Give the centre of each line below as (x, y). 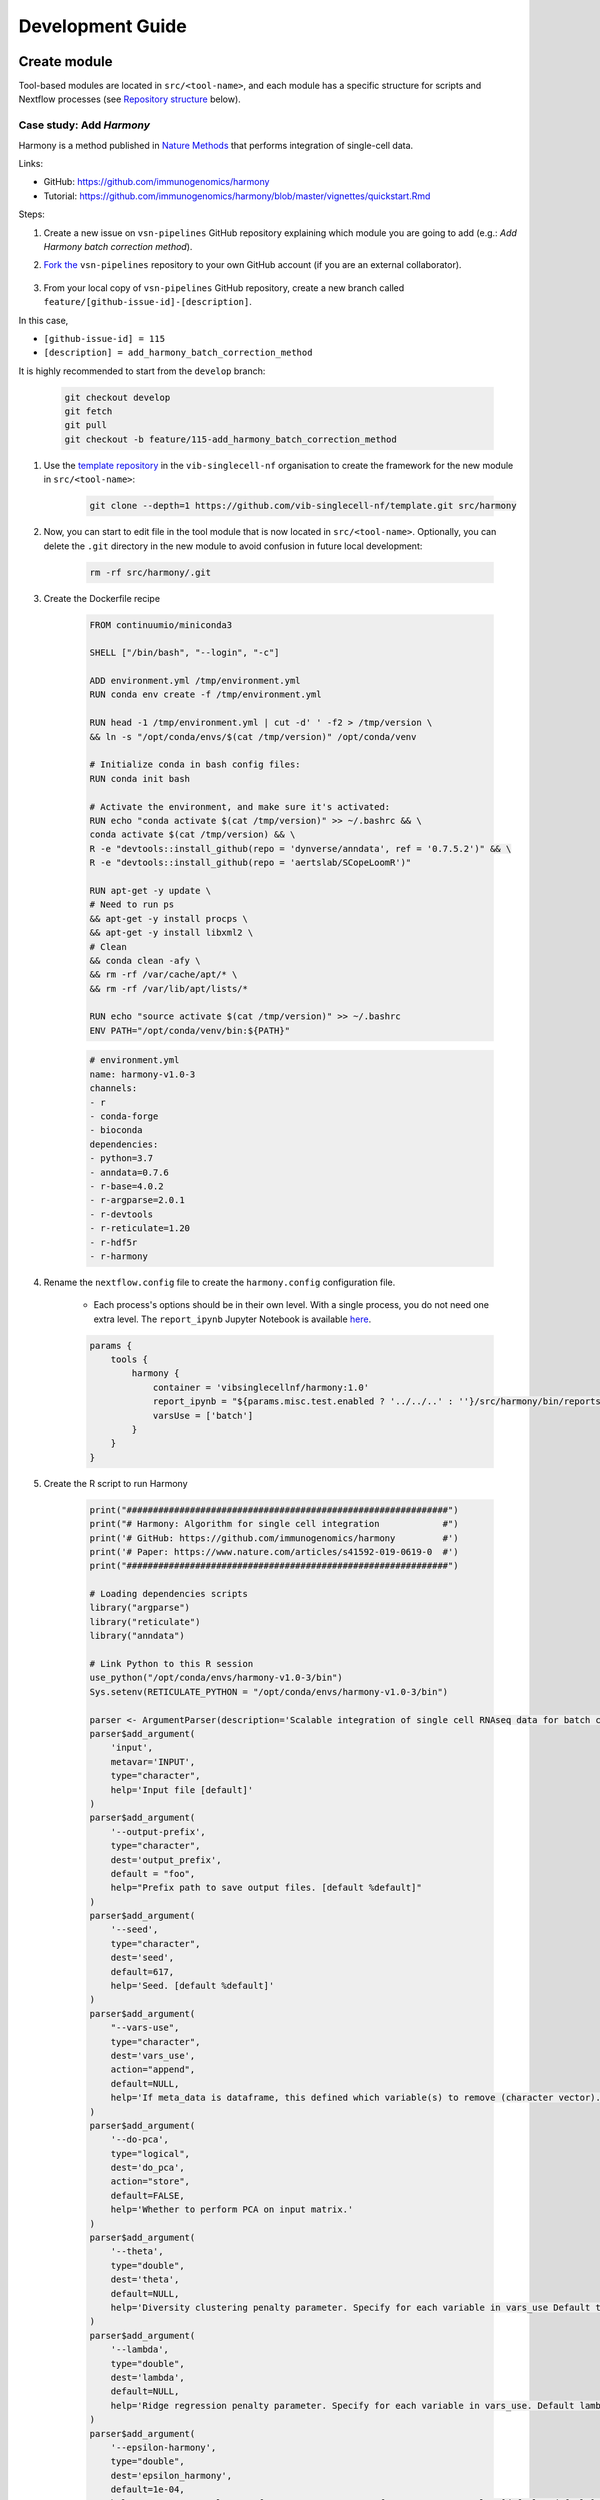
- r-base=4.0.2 (126, 1186)
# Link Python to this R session (171, 1664)
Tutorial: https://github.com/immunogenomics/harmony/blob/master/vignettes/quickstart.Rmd (237, 196)
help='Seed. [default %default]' (192, 1986)
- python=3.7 (121, 1158)
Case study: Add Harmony (84, 125)
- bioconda (116, 1130)
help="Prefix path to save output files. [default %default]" (266, 1888)
